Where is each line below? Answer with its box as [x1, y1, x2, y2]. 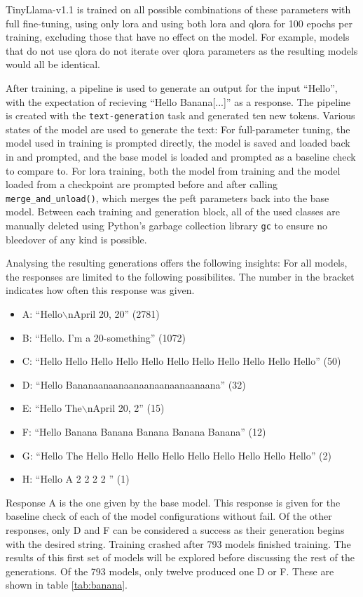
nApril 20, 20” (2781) [67, 307, 160, 321]
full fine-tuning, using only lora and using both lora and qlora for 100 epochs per [6, 15, 352, 30]
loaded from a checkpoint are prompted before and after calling [6, 177, 278, 192]
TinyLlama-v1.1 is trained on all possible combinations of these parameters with [6, 2, 351, 16]
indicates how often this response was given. [6, 283, 195, 297]
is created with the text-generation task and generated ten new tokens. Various [6, 108, 355, 123]
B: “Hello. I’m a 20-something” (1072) [22, 330, 186, 344]
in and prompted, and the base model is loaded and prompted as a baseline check [6, 149, 356, 163]
